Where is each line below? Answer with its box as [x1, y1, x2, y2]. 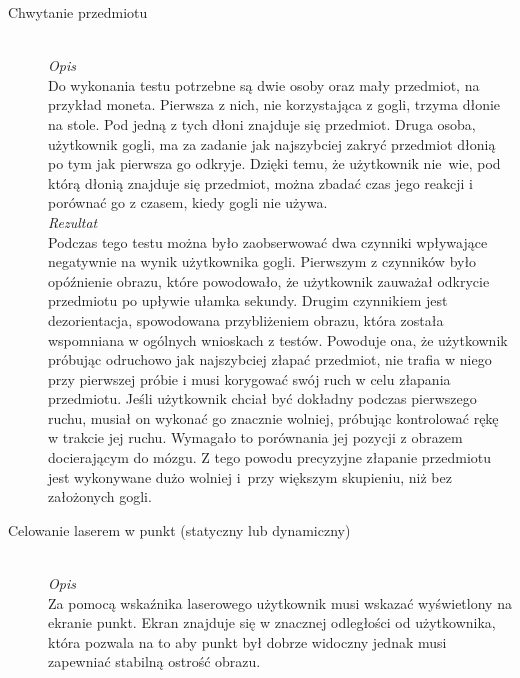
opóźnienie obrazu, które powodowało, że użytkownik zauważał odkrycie [48, 270, 490, 291]
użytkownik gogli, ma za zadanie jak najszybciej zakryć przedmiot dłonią [48, 133, 496, 154]
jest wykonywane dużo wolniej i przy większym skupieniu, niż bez [48, 466, 452, 487]
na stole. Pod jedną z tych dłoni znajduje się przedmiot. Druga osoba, [48, 113, 476, 134]
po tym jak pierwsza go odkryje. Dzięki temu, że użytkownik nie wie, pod [48, 153, 501, 174]
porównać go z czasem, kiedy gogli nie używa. [48, 192, 328, 213]
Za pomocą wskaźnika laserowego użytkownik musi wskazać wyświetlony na [48, 592, 512, 613]
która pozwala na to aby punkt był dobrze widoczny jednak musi [48, 631, 447, 652]
